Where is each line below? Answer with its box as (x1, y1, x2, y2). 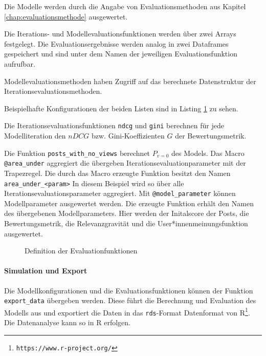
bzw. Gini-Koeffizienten (91, 130, 165, 141)
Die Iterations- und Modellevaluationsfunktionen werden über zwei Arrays (4, 28, 236, 39)
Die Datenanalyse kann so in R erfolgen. (4, 317, 130, 328)
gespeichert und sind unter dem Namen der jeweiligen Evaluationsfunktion (4, 48, 237, 59)
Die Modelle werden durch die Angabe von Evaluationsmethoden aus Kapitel (4, 1, 246, 11)
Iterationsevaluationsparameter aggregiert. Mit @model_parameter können (4, 188, 236, 199)
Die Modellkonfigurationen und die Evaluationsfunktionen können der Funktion (4, 285, 253, 295)
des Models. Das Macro (171, 147, 245, 158)
